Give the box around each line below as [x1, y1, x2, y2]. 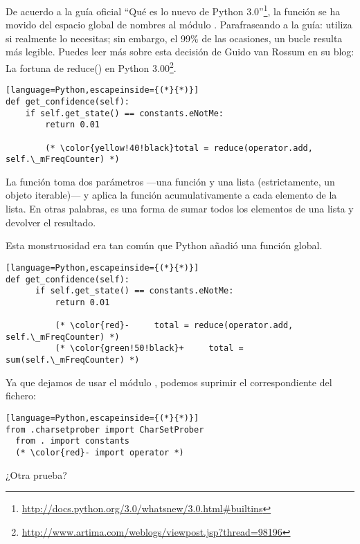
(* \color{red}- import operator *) [15, 447, 184, 457]
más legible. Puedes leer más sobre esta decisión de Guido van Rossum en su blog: [6, 44, 354, 59]
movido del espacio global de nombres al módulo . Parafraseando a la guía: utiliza [6, 17, 352, 32]
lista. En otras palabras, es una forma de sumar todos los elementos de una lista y [6, 201, 354, 216]
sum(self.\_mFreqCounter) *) [6, 355, 140, 365]
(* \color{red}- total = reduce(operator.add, [55, 320, 294, 331]
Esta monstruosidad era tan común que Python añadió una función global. [6, 238, 323, 253]
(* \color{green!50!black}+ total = [55, 343, 244, 354]
